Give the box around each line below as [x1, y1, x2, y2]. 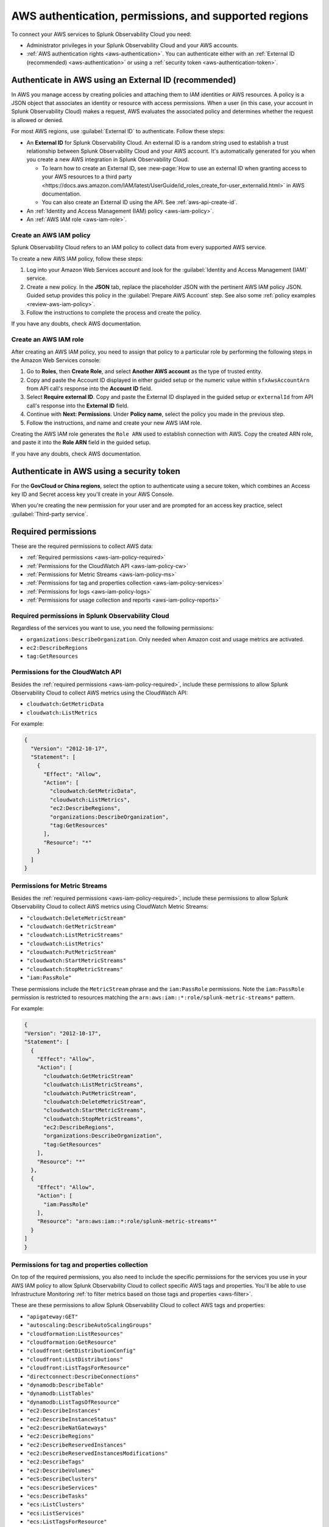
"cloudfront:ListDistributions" [26, 1356, 123, 1363]
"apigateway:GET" [26, 1313, 79, 1320]
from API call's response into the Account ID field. [26, 385, 152, 392]
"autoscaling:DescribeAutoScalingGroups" [26, 1322, 152, 1328]
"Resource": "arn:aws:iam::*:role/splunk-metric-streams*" [37, 1218, 218, 1225]
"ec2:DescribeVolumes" [26, 1467, 94, 1474]
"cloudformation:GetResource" [26, 1339, 117, 1346]
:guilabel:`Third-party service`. [11, 510, 88, 517]
